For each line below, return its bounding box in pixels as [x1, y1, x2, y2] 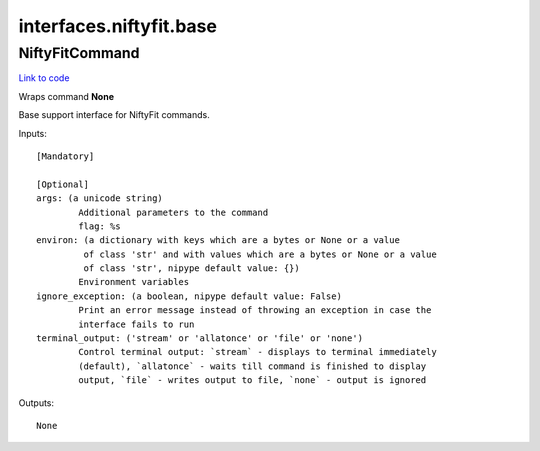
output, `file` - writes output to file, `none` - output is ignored [78, 375, 427, 386]
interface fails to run [78, 318, 195, 330]
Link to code [18, 72, 70, 84]
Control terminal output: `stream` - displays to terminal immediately [78, 346, 437, 358]
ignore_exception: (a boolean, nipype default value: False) [36, 290, 342, 302]
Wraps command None [18, 90, 115, 102]
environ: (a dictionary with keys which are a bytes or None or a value [36, 235, 400, 246]
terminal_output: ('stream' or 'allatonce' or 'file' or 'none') [36, 333, 364, 344]
